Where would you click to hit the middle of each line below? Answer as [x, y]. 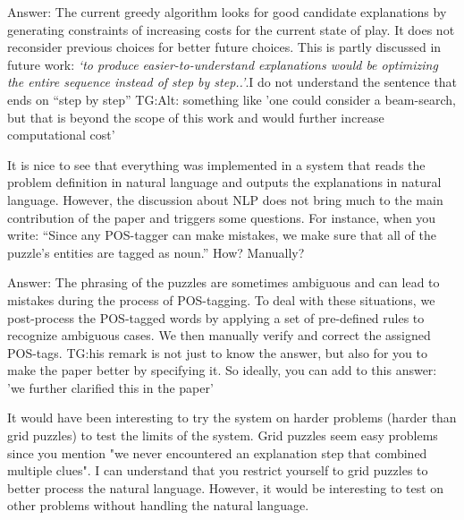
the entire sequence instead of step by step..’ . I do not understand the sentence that [232, 82]
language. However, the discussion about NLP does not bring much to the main [225, 199]
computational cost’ [61, 135]
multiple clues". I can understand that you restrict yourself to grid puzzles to [218, 470]
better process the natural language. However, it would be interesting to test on [226, 487]
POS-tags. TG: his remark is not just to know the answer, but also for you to [217, 352]
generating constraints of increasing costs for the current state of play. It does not [231, 29]
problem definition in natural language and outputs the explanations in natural [224, 182]
